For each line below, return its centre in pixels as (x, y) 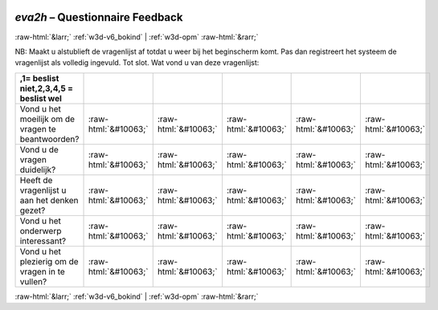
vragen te (38, 128)
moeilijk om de (47, 119)
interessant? (43, 241)
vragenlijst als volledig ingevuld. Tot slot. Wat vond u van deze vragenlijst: (137, 63)
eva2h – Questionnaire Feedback (99, 17)
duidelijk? (38, 169)
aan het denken (49, 200)
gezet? (33, 210)
